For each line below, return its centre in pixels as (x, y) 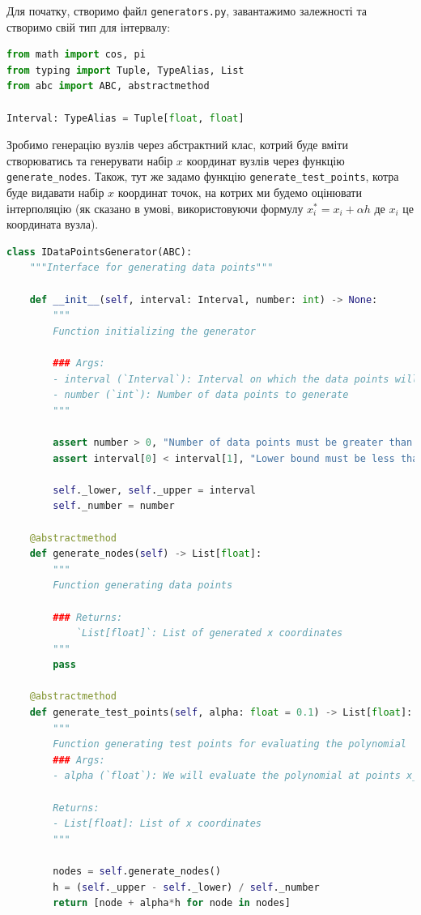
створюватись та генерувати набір (90, 160)
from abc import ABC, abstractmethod (108, 86)
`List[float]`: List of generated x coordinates (209, 633)
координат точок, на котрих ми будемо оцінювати (240, 192)
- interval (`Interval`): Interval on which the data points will (236, 379)
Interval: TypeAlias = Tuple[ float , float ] (125, 118)
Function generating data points (143, 586)
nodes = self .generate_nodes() (137, 871)
